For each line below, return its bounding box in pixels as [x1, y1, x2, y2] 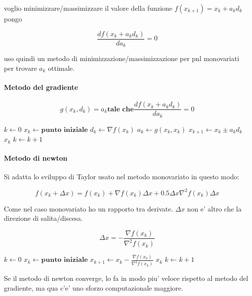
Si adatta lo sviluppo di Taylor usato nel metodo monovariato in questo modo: [4, 171, 240, 182]
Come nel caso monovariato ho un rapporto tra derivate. [4, 203, 173, 213]
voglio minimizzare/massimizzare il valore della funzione [4, 3, 173, 13]
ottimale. [48, 63, 75, 73]
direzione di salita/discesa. [4, 213, 83, 223]
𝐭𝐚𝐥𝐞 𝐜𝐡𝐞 [107, 106, 134, 113]
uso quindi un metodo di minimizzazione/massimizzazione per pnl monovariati [4, 53, 239, 63]
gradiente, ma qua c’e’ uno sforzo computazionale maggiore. [4, 282, 183, 293]
